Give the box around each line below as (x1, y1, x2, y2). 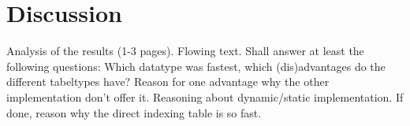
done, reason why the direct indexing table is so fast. (6, 104, 262, 120)
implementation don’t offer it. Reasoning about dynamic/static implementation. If (6, 88, 404, 105)
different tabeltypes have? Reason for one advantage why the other (6, 73, 330, 90)
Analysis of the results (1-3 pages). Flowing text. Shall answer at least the (6, 43, 364, 59)
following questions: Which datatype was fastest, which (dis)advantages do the (6, 57, 386, 74)
